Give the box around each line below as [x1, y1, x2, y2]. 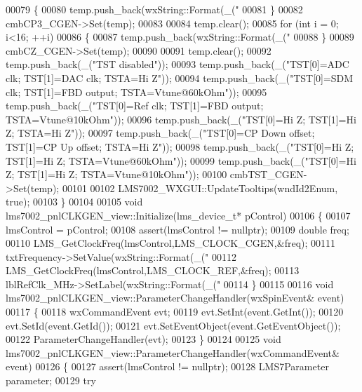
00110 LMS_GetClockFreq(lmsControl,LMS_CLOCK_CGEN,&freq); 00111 [6, 236, 336, 250]
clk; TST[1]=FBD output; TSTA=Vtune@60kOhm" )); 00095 [6, 84, 267, 99]
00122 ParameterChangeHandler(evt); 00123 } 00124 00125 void [6, 332, 281, 346]
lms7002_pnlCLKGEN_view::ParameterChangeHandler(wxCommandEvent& [6, 345, 340, 360]
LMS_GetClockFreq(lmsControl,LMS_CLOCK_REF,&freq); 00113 [6, 263, 300, 278]
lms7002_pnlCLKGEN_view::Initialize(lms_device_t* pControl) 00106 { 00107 [6, 208, 351, 222]
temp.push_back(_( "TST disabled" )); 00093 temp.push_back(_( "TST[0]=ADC [6, 57, 349, 72]
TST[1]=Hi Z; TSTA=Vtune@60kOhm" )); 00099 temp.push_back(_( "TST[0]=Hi [6, 153, 356, 168]
